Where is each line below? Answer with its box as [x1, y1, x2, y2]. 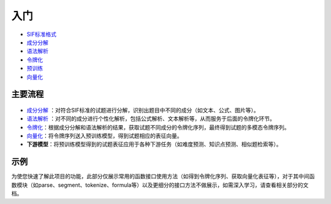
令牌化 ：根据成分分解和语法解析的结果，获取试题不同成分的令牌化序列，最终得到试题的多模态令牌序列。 [26, 123, 290, 131]
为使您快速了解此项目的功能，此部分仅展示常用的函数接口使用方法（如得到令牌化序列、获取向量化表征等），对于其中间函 [11, 173, 315, 180]
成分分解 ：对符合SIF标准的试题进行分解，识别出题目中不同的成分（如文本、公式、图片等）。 [26, 106, 259, 114]
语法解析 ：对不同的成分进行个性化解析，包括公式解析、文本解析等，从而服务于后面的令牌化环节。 [26, 115, 275, 122]
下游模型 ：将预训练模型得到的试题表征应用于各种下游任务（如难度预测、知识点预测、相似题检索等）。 [26, 140, 282, 148]
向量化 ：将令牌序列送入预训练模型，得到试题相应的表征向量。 [26, 132, 183, 140]
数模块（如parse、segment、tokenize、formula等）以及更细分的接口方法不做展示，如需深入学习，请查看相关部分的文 [11, 181, 309, 189]
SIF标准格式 [26, 31, 57, 38]
